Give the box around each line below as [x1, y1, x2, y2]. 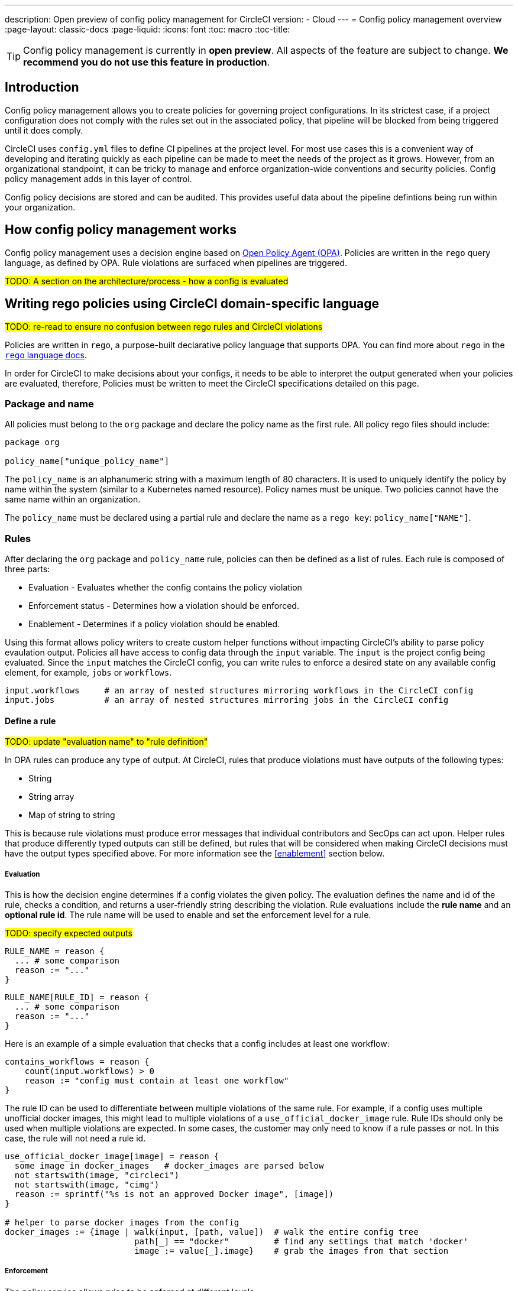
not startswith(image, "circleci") [14, 1170, 180, 1180]
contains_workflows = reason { [5, 1057, 150, 1067]
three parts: [5, 564, 50, 575]
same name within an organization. [5, 494, 141, 505]
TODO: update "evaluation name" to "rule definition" [5, 737, 208, 747]
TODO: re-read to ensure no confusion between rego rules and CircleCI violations [5, 321, 323, 332]
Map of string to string [28, 810, 115, 820]
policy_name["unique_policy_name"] [5, 456, 170, 466]
